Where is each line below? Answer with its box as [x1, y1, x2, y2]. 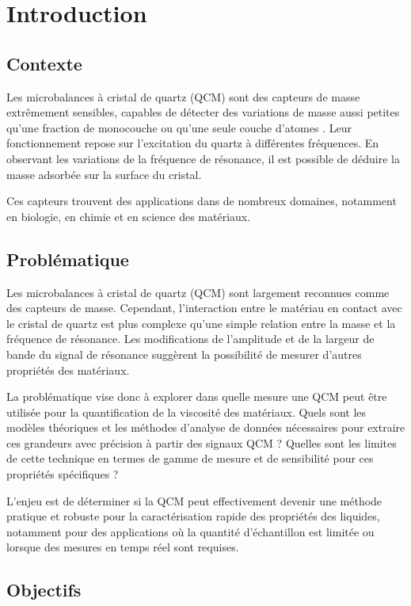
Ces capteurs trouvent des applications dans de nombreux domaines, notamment [6, 192, 397, 209]
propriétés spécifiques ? [6, 466, 119, 482]
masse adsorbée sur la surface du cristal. [6, 166, 202, 182]
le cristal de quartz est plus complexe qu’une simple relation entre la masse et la [6, 314, 396, 331]
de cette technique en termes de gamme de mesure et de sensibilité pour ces [6, 450, 374, 467]
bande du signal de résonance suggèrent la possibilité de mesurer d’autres [6, 345, 362, 362]
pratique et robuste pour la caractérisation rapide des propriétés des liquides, [6, 508, 380, 524]
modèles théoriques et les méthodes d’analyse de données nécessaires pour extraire [6, 419, 405, 436]
